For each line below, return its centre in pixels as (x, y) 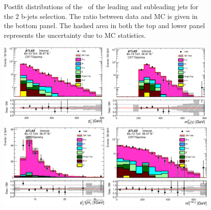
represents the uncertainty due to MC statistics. (75, 35)
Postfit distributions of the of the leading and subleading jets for (101, 6)
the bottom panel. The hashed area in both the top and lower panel (105, 25)
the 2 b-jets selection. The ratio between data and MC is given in (101, 16)
